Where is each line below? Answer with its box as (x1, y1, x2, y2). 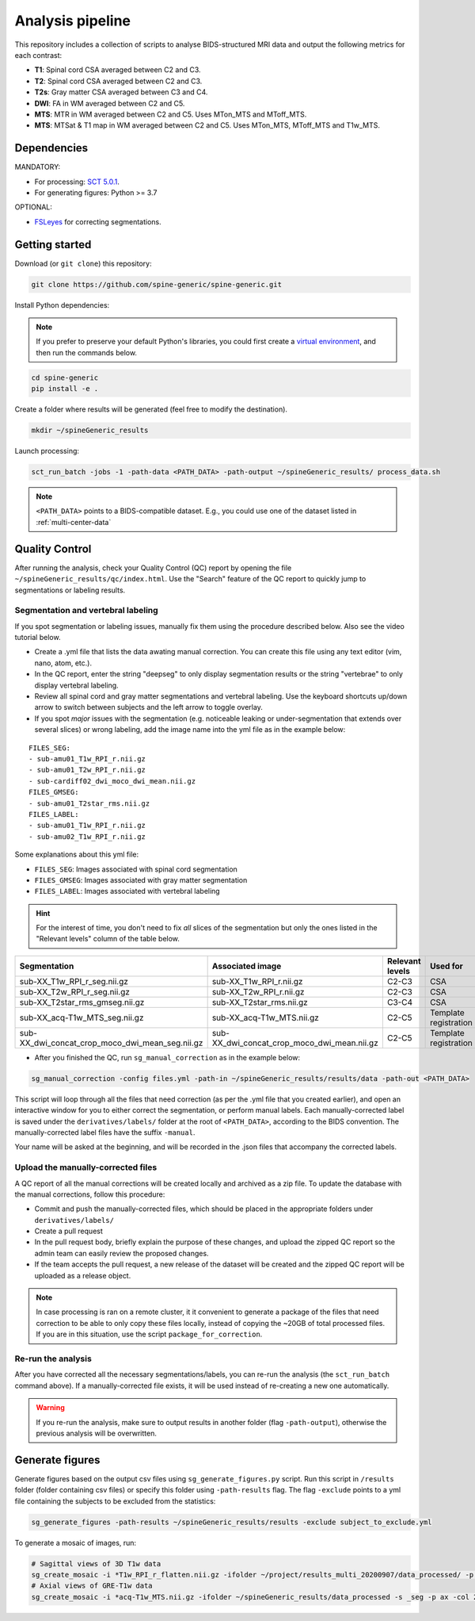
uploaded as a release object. (34, 1270, 131, 1280)
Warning (36, 1403, 65, 1412)
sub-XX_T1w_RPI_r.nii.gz (211, 975, 303, 987)
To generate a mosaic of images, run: (14, 1538, 137, 1547)
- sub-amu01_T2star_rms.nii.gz (28, 799, 150, 808)
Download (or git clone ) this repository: (14, 259, 152, 268)
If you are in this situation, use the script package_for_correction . (36, 1329, 263, 1339)
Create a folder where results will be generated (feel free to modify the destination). (14, 404, 288, 414)
